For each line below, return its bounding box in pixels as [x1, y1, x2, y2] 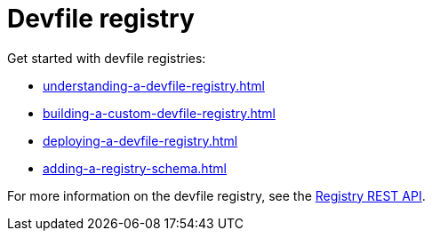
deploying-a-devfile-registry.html [43, 132, 238, 148]
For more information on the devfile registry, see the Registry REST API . [7, 187, 426, 203]
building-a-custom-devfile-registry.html [43, 105, 276, 121]
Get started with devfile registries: [7, 50, 206, 66]
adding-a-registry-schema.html [43, 160, 227, 176]
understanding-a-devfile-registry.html [43, 77, 265, 93]
